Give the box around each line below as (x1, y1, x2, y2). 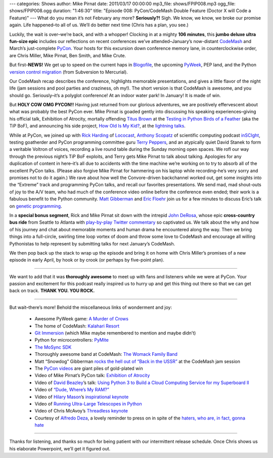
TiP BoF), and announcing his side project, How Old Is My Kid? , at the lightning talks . (9, 123, 186, 129)
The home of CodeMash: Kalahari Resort (34, 323, 120, 329)
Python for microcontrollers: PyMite (34, 337, 109, 343)
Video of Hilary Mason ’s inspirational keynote (34, 394, 129, 400)
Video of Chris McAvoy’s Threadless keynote (34, 408, 128, 414)
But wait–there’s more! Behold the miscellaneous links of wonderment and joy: (9, 304, 172, 310)
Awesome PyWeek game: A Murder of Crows (34, 316, 129, 322)
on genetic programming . (9, 203, 63, 209)
